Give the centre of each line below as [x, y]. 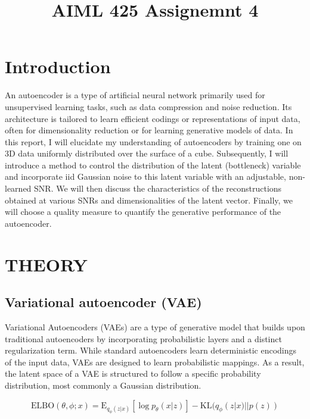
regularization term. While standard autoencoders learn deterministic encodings [151, 350]
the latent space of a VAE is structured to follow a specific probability [133, 373]
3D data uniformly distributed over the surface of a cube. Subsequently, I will [147, 153]
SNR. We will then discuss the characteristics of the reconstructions [158, 188]
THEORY [46, 264]
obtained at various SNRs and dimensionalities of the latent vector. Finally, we [149, 200]
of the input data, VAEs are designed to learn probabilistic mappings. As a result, [155, 362]
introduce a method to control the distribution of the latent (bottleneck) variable [153, 165]
